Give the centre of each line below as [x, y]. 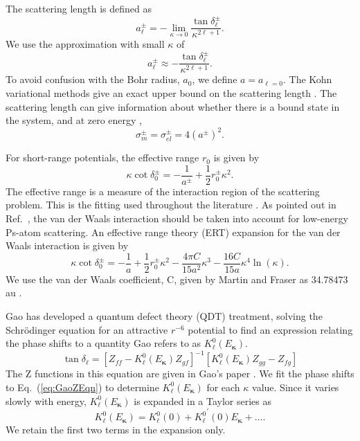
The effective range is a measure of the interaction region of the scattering [163, 191]
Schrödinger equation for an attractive [87, 329]
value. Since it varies [296, 387]
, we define [215, 79]
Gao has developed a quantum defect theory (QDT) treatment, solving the [164, 316]
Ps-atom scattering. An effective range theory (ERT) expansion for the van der [173, 232]
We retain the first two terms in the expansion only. [116, 430]
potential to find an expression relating [270, 329]
